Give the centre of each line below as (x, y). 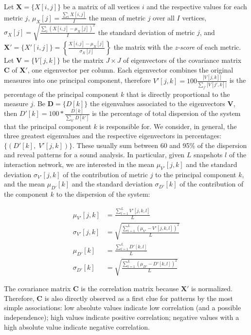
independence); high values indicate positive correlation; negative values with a (122, 317)
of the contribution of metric (105, 174)
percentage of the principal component (61, 94)
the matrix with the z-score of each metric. (177, 47)
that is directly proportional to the (178, 94)
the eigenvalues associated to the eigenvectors (157, 103)
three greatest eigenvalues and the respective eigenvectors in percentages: (113, 136)
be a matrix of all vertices (101, 6)
